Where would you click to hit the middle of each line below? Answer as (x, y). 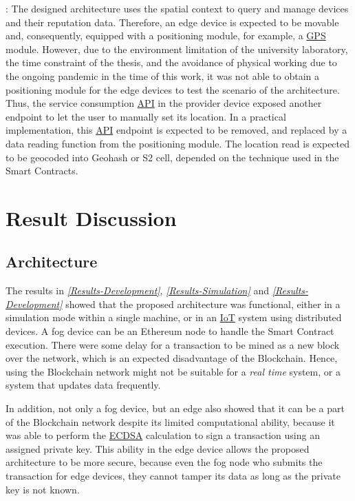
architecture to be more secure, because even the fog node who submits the (164, 462)
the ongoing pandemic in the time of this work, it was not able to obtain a (162, 75)
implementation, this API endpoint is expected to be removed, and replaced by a (176, 130)
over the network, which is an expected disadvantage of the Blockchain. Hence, (172, 358)
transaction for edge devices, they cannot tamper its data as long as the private (173, 476)
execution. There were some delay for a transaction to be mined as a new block (173, 344)
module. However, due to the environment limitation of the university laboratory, (177, 49)
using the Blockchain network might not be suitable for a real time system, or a (173, 371)
